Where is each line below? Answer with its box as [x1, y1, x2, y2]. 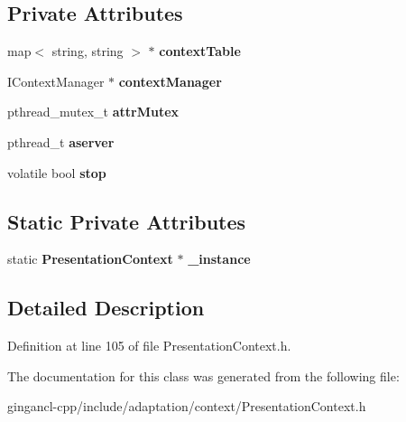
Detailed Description [7, 294, 205, 322]
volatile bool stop [7, 163, 106, 182]
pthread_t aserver [7, 132, 115, 151]
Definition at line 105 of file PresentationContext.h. [7, 336, 291, 355]
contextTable [159, 42, 241, 61]
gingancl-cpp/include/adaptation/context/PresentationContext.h [7, 397, 366, 416]
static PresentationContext [7, 249, 173, 268]
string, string [51, 42, 124, 61]
